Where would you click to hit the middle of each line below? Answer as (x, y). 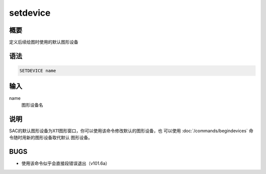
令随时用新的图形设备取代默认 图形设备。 (51, 138)
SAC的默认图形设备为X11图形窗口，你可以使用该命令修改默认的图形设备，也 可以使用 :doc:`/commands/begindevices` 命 (131, 131)
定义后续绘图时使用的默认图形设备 (44, 42)
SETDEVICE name (38, 71)
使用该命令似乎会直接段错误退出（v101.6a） (66, 163)
